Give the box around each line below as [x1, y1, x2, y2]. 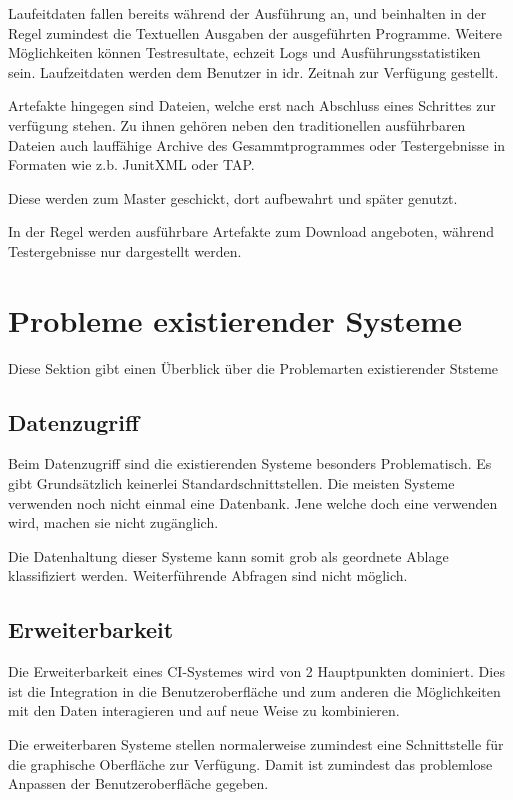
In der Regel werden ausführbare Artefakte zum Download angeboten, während [8, 221, 495, 242]
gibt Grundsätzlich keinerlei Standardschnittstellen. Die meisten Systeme [8, 473, 455, 494]
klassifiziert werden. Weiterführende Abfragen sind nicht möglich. [8, 565, 408, 586]
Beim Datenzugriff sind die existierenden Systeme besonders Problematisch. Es [8, 453, 492, 474]
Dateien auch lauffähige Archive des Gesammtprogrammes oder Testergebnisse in [8, 134, 506, 155]
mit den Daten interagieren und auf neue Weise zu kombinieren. [8, 700, 400, 721]
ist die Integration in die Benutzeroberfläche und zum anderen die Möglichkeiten [8, 680, 501, 701]
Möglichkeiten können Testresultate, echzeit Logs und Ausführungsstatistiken [8, 42, 481, 63]
